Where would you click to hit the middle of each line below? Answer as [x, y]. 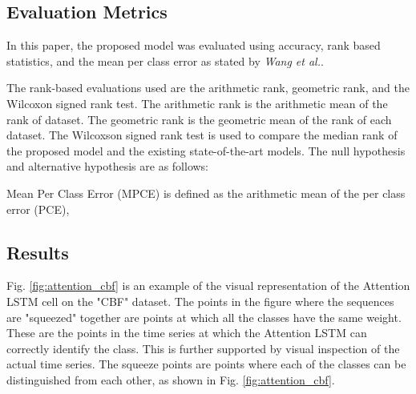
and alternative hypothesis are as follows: [107, 166]
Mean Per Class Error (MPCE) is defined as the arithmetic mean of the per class [206, 193]
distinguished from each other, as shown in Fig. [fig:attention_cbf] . [171, 379]
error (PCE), [38, 209]
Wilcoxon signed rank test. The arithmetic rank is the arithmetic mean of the [197, 103]
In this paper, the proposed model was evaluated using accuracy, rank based [194, 45]
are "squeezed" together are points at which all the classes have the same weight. [204, 317]
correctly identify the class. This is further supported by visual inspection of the [203, 348]
